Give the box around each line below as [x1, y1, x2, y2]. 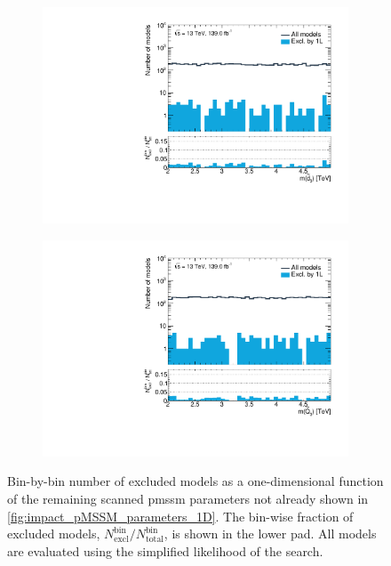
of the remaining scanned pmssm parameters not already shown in [7, 489, 369, 507]
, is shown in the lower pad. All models [164, 524, 377, 543]
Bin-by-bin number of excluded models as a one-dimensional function [7, 472, 384, 490]
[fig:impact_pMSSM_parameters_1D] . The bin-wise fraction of [7, 506, 354, 525]
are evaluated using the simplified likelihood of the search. [7, 541, 323, 560]
